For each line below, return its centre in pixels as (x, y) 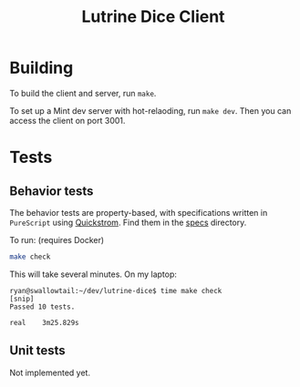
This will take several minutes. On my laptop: (93, 274)
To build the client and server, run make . (83, 93)
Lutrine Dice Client (153, 17)
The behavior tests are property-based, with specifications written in (139, 212)
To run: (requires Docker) (57, 239)
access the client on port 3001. (67, 120)
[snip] (22, 299)
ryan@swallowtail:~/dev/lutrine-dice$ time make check (116, 290)
